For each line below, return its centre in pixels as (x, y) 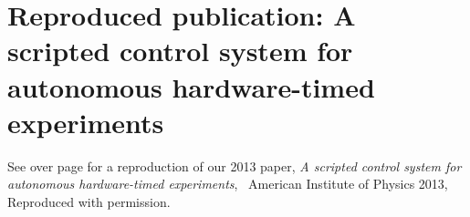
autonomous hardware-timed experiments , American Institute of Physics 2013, (228, 184)
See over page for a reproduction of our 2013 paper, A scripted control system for (235, 165)
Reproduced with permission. (89, 201)
